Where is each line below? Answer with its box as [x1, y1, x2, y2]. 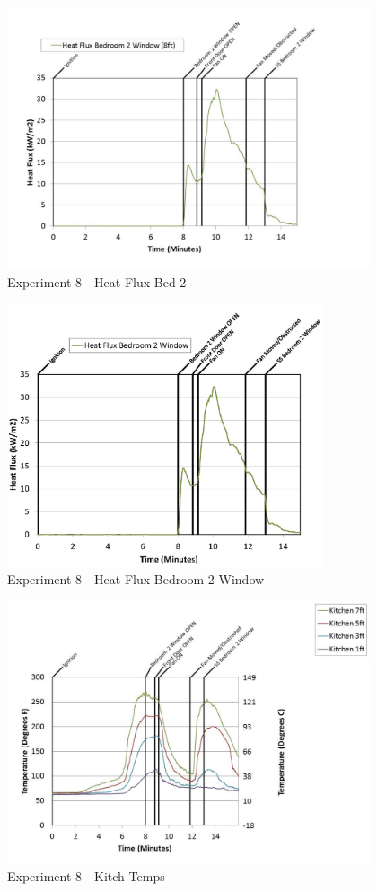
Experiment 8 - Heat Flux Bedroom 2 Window [7, 570, 265, 589]
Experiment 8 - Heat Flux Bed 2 [7, 273, 187, 292]
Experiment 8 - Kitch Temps [7, 867, 165, 886]
